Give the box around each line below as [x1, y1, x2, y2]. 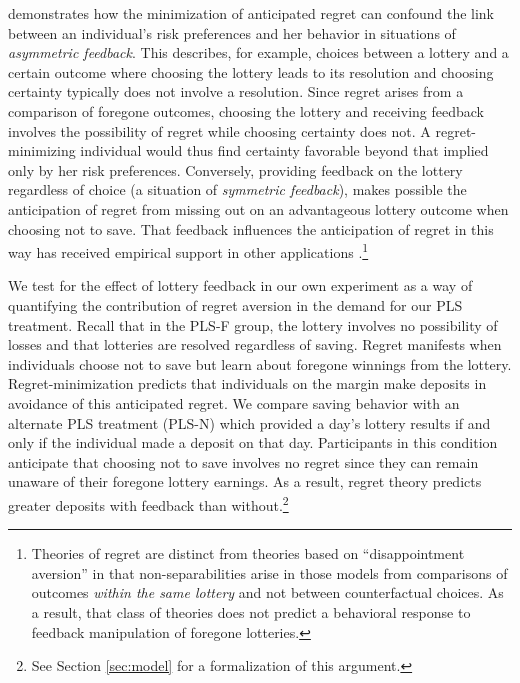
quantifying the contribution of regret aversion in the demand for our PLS [8, 294, 463, 315]
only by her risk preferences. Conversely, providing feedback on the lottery [8, 159, 463, 180]
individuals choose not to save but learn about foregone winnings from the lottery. [8, 353, 512, 374]
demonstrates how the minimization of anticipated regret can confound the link [8, 3, 495, 23]
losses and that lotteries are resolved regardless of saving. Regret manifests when [8, 334, 502, 355]
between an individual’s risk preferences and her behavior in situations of [8, 22, 456, 43]
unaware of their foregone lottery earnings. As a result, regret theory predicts [8, 471, 482, 492]
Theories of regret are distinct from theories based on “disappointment [31, 543, 465, 564]
